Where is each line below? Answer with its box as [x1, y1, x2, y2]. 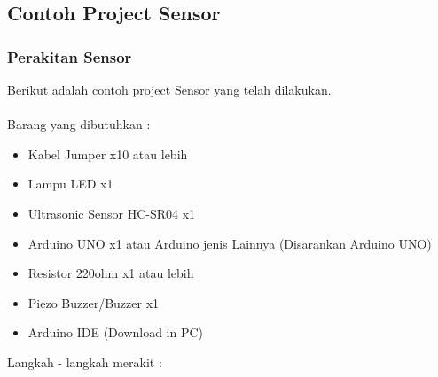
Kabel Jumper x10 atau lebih [27, 144, 188, 163]
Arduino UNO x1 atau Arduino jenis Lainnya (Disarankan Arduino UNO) [27, 234, 432, 252]
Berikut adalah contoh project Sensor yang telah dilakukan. [7, 81, 332, 98]
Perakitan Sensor [7, 45, 132, 67]
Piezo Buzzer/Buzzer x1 [27, 293, 160, 312]
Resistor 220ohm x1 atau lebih [27, 264, 194, 282]
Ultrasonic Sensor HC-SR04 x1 [27, 204, 196, 222]
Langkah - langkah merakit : [7, 352, 162, 371]
